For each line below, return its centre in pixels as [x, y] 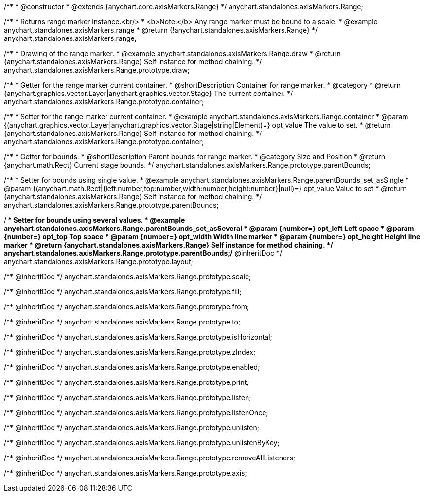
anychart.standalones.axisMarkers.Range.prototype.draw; [97, 70]
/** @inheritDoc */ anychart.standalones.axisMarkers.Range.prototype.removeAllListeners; [150, 458]
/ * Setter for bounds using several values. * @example [95, 220]
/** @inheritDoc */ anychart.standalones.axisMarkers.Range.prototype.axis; [125, 473]
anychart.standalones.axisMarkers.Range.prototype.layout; [98, 261]
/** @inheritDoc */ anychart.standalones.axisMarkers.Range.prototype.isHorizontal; [138, 337]
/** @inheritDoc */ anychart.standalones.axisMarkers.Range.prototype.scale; [128, 277]
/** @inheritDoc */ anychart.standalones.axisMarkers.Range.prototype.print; [126, 382]
